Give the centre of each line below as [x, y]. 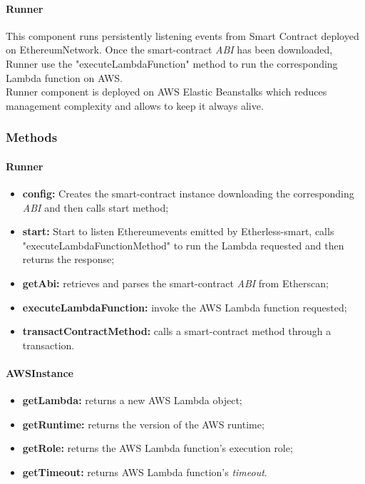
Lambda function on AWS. [64, 77]
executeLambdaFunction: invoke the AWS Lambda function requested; [185, 307]
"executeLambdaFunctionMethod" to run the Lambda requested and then [183, 245]
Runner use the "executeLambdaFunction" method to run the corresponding [172, 63]
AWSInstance [40, 372]
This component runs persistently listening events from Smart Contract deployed [182, 35]
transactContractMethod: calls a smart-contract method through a [177, 331]
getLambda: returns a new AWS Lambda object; [132, 400]
